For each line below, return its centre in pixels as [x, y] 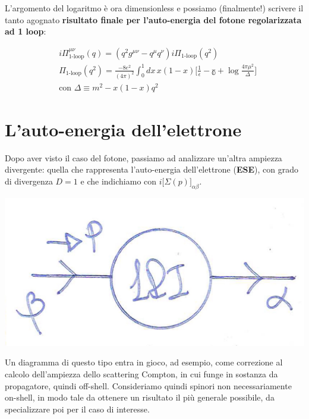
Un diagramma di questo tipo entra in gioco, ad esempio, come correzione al [144, 362]
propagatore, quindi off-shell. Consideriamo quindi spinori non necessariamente [148, 385]
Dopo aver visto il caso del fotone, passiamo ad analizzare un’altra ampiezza [144, 157]
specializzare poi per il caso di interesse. [77, 409]
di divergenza [29, 181]
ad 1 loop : [26, 31]
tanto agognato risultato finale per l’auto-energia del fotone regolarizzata [153, 19]
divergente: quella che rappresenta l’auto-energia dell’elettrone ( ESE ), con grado [152, 169]
